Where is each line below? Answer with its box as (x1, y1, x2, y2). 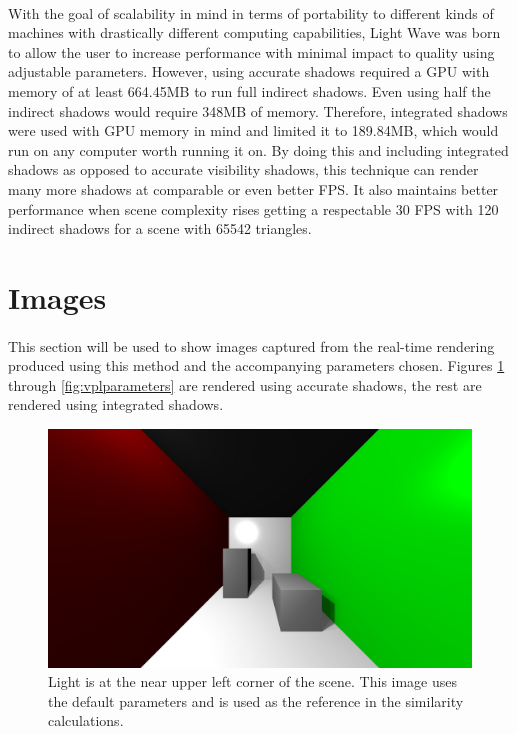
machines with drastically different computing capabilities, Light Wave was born (8, 22, 501, 43)
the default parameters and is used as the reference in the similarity (48, 690, 464, 711)
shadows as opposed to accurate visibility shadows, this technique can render (8, 159, 479, 180)
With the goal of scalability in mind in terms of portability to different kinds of (8, 2, 494, 23)
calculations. (48, 710, 124, 731)
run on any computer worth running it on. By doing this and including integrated (8, 139, 509, 160)
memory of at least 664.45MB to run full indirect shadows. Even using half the (8, 80, 491, 101)
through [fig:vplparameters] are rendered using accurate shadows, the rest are (8, 374, 482, 395)
